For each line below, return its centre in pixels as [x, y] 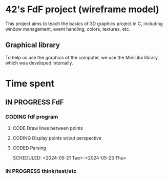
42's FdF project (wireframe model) [82, 9]
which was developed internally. [39, 63]
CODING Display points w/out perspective [57, 138]
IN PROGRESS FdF [35, 103]
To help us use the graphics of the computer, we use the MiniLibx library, [82, 57]
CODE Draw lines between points [48, 128]
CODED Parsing [29, 148]
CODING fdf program [32, 117]
